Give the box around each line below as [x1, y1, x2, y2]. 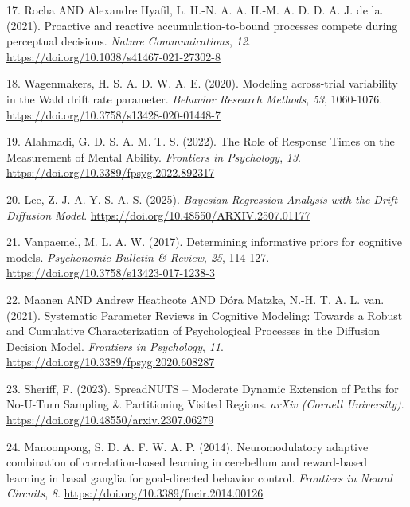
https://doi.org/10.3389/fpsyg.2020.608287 [6, 353, 215, 370]
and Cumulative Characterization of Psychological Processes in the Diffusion [6, 322, 380, 339]
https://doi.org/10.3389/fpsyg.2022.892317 [6, 164, 215, 181]
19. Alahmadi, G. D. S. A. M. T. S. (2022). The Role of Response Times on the [6, 133, 395, 150]
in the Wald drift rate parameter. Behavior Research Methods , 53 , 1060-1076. [6, 90, 383, 107]
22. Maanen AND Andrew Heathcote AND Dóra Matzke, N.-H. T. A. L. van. [6, 291, 385, 307]
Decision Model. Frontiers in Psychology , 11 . [6, 337, 224, 354]
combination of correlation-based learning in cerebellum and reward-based [6, 454, 368, 470]
